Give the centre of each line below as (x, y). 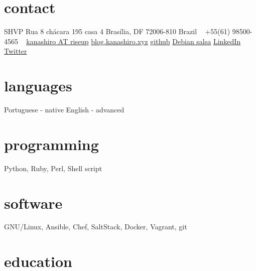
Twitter (16, 51)
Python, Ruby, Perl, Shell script (53, 168)
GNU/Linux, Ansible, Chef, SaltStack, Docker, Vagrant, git (96, 227)
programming (51, 144)
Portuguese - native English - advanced (64, 110)
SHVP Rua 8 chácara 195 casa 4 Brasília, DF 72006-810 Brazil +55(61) (117, 31)
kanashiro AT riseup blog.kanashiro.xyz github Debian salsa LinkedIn (134, 41)
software (33, 202)
